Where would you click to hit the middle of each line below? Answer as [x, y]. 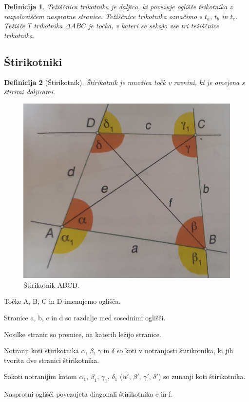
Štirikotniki [33, 61]
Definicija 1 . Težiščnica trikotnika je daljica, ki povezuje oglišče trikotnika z [118, 6]
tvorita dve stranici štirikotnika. [52, 360]
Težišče [15, 26]
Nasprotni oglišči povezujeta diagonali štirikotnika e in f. [88, 394]
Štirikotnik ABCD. [51, 285]
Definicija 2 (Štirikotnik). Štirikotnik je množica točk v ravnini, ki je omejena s [124, 82]
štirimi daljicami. [30, 92]
